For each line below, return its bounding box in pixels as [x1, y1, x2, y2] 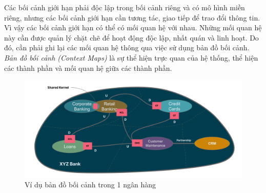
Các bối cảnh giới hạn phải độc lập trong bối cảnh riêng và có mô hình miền [4, 2, 245, 12]
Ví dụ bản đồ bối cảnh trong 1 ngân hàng [25, 179, 156, 190]
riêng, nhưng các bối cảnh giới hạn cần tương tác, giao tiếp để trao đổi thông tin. [4, 12, 260, 23]
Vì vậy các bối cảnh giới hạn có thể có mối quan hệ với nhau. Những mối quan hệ [4, 22, 262, 33]
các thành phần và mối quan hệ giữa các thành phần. [4, 62, 172, 73]
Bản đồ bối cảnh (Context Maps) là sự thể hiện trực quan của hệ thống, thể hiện [4, 52, 258, 63]
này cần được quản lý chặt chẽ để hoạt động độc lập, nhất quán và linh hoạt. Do [4, 32, 259, 43]
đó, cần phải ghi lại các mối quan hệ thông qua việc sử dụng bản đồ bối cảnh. [4, 42, 250, 53]
